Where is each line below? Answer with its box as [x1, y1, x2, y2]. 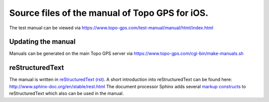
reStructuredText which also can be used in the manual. [9, 91, 124, 97]
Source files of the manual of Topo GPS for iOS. [9, 7, 209, 18]
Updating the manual [9, 38, 76, 46]
